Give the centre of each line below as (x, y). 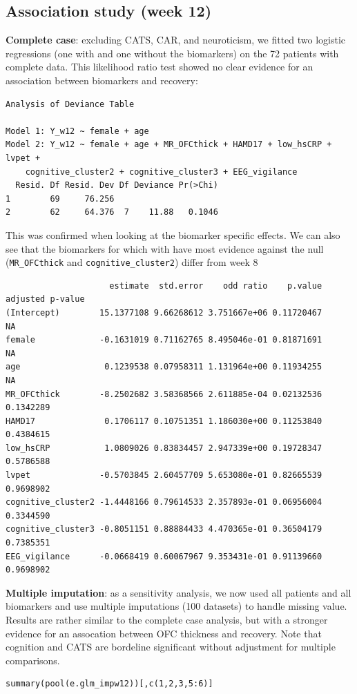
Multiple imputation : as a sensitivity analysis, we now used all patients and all (178, 592)
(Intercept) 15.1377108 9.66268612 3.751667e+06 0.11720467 (164, 312)
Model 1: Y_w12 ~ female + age (77, 131)
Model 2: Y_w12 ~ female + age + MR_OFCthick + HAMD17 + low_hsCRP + (169, 145)
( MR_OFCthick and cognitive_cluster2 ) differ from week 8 (132, 262)
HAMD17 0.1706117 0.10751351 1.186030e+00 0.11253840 (164, 421)
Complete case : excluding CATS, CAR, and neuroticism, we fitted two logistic (176, 40)
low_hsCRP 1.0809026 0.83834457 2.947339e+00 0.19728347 (164, 448)
